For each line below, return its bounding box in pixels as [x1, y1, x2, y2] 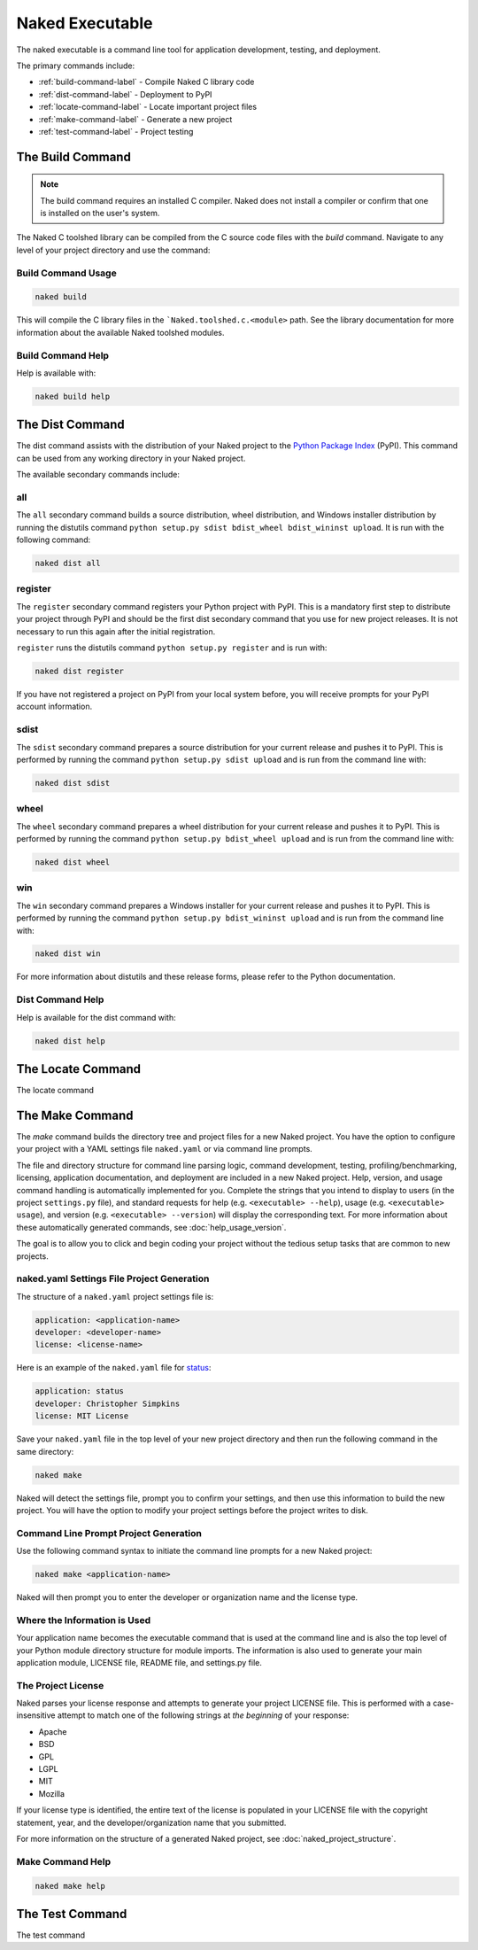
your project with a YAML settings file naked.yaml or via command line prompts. [16, 1144, 313, 1154]
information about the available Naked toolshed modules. [16, 327, 225, 338]
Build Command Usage [16, 267, 117, 279]
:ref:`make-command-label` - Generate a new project [38, 113, 233, 124]
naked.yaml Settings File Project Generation [16, 1272, 210, 1285]
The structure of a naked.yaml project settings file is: [16, 1291, 214, 1301]
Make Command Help [16, 1855, 112, 1868]
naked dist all [35, 558, 101, 569]
